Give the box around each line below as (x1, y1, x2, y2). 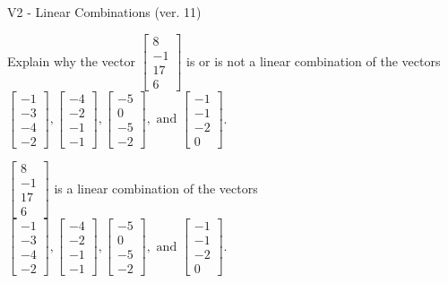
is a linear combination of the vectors (54, 178, 258, 197)
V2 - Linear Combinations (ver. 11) (7, 3, 202, 21)
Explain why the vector (7, 51, 135, 70)
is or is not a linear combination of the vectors (186, 51, 441, 70)
